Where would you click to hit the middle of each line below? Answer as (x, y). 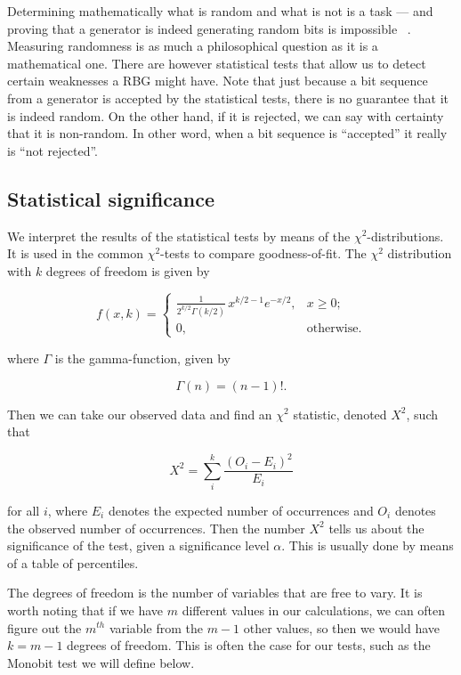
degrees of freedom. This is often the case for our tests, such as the (249, 645)
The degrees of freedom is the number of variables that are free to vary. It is (215, 593)
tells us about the (376, 528)
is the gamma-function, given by (143, 358)
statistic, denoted (340, 414)
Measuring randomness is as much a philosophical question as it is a (193, 46)
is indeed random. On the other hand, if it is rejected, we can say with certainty (226, 115)
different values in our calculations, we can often (314, 610)
